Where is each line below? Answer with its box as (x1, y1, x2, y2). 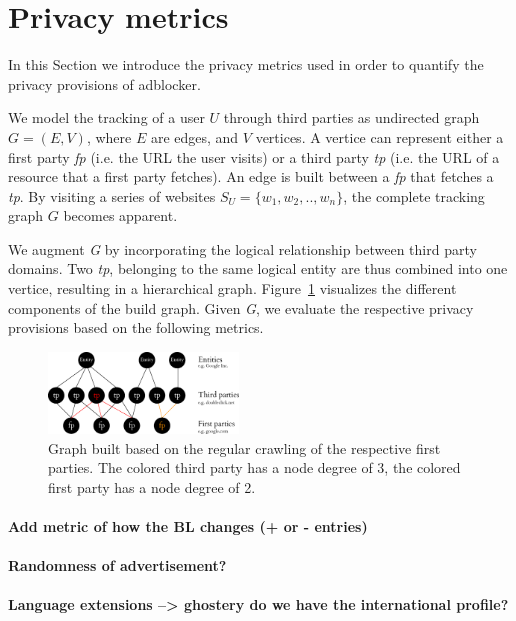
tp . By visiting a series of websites (8, 185, 216, 206)
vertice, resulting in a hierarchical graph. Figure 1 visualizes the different (8, 278, 457, 299)
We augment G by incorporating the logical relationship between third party (8, 238, 477, 259)
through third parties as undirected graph (223, 107, 480, 128)
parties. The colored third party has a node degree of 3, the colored (48, 457, 461, 478)
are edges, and (150, 126, 239, 147)
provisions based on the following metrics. (8, 317, 264, 338)
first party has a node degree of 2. (48, 476, 256, 497)
